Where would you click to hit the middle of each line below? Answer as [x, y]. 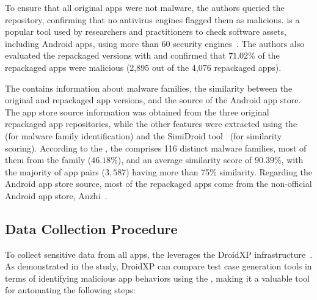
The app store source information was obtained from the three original [137, 112]
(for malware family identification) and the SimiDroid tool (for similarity [144, 135]
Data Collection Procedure [91, 228]
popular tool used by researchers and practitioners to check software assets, [146, 31]
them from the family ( [48, 160]
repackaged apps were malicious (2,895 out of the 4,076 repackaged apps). [143, 67]
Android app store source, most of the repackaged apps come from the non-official [158, 184]
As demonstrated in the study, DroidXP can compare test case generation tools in [158, 266]
